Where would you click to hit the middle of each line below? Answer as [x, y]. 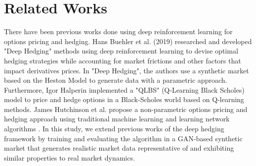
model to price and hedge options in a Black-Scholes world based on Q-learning [124, 99]
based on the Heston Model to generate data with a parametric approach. [116, 80]
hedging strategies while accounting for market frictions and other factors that [123, 60]
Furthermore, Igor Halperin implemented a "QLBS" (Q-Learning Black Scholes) [124, 89]
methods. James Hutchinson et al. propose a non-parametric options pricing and [126, 109]
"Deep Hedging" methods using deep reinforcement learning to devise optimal [121, 51]
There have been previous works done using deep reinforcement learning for [118, 31]
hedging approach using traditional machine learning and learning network [117, 119]
